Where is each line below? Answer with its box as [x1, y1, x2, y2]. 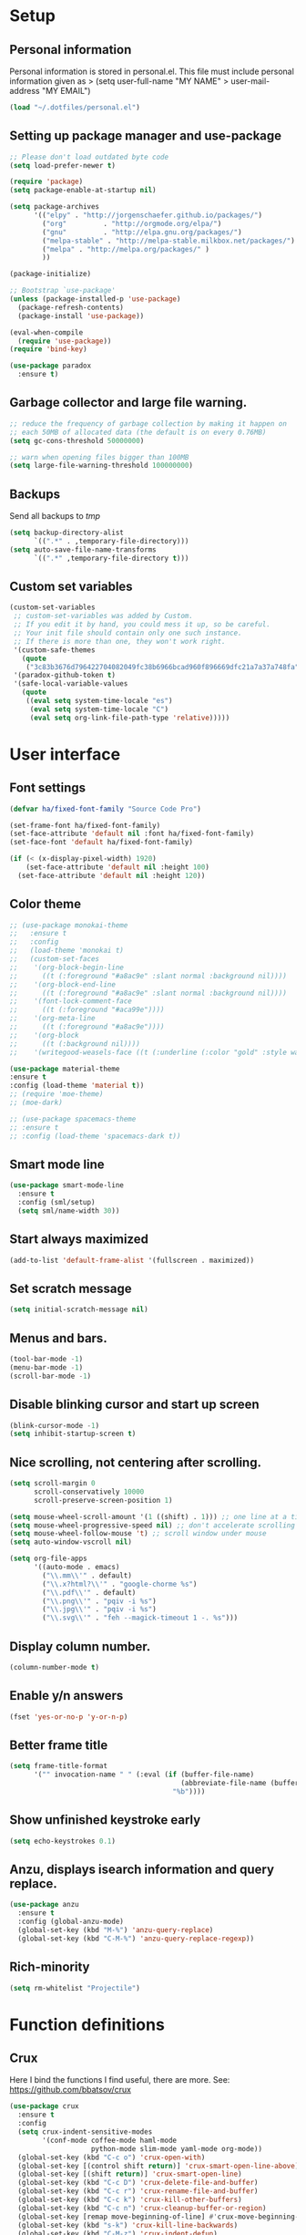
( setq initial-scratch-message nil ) [9, 1305, 148, 1314]
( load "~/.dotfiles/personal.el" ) [9, 103, 141, 112]
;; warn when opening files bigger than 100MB [9, 452, 189, 461]
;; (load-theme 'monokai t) [9, 946, 125, 956]
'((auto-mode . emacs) [33, 1563, 120, 1572]
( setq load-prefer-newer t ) [9, 160, 117, 170]
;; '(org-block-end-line [9, 979, 117, 989]
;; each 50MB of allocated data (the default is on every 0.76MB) [9, 428, 267, 437]
